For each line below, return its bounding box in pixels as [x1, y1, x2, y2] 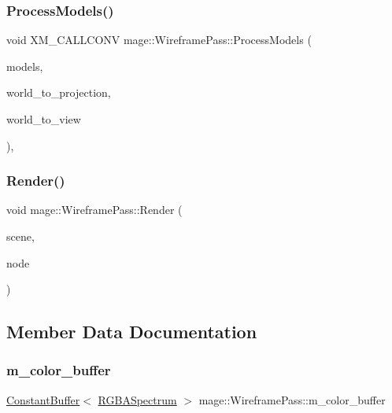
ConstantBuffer [6, 391, 80, 407]
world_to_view [6, 111, 81, 127]
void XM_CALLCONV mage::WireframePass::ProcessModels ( [6, 31, 312, 48]
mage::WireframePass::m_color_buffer [198, 391, 386, 407]
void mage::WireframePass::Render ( [6, 201, 183, 218]
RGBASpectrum [98, 391, 177, 407]
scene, [6, 228, 35, 244]
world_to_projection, [6, 84, 111, 101]
